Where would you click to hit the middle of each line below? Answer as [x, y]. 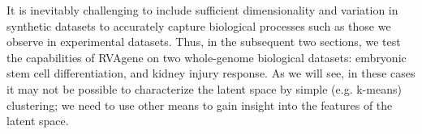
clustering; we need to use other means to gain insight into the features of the [200, 105]
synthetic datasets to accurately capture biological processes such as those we [199, 25]
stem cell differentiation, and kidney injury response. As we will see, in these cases [211, 73]
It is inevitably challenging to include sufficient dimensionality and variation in [202, 10]
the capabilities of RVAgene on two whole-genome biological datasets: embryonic [207, 57]
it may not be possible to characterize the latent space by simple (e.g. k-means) [204, 88]
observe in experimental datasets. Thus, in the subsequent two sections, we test [204, 42]
